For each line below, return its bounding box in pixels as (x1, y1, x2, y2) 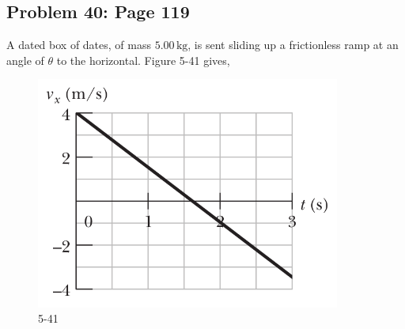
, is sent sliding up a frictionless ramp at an (187, 36, 399, 53)
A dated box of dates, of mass (6, 36, 151, 53)
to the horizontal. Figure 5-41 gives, (56, 51, 230, 68)
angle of (6, 51, 44, 68)
